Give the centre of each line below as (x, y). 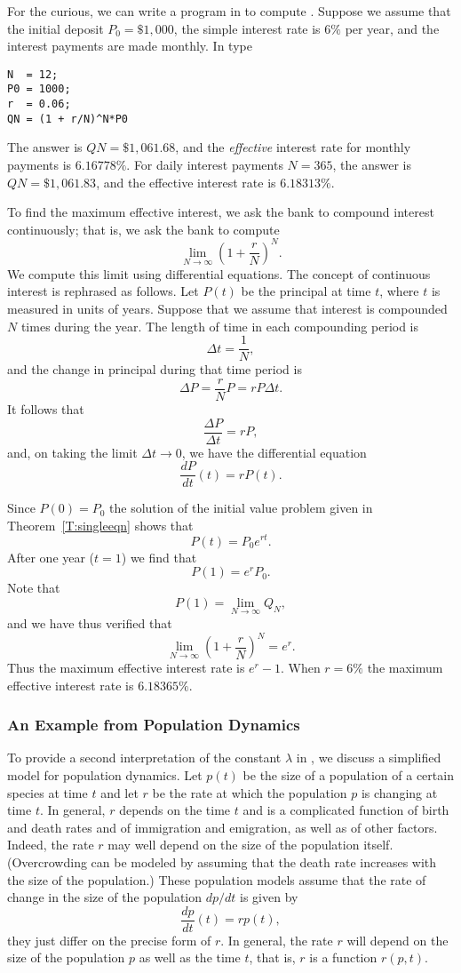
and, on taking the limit (72, 452)
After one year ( (51, 557)
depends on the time (175, 810)
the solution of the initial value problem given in (241, 508)
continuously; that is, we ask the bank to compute (143, 229)
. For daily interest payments (205, 164)
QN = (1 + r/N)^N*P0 (68, 119)
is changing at (399, 792)
